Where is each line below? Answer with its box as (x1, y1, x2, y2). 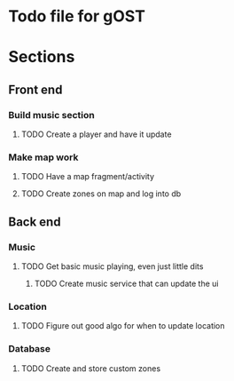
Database (8, 343, 51, 355)
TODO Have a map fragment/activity (20, 171, 155, 182)
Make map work (8, 151, 79, 163)
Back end (8, 214, 61, 229)
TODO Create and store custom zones (20, 362, 161, 374)
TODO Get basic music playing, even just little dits (20, 261, 204, 272)
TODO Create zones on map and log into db (20, 188, 182, 199)
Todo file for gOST (8, 6, 145, 27)
